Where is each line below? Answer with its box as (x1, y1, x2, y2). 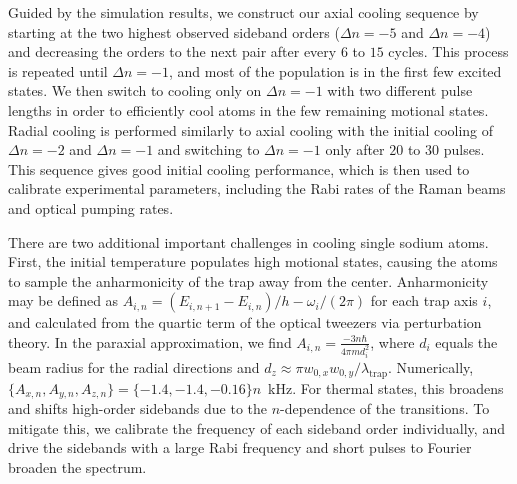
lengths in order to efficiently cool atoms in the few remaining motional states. (8, 99, 489, 120)
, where (370, 331, 415, 352)
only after (325, 139, 385, 160)
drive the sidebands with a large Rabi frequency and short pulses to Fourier (8, 437, 472, 458)
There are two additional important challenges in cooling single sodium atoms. (8, 231, 489, 252)
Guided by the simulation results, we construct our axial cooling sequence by (8, 2, 479, 22)
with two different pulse (327, 80, 473, 101)
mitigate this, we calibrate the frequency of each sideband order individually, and (8, 417, 505, 438)
